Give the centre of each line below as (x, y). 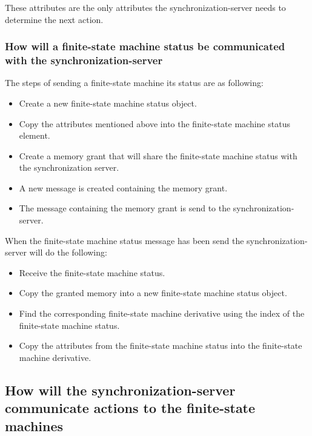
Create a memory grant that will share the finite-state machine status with (158, 155)
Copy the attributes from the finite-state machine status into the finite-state (161, 345)
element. (35, 135)
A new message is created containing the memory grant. (123, 187)
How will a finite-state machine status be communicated (145, 46)
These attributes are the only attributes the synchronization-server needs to (145, 7)
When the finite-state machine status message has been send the (124, 240)
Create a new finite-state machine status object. (108, 103)
